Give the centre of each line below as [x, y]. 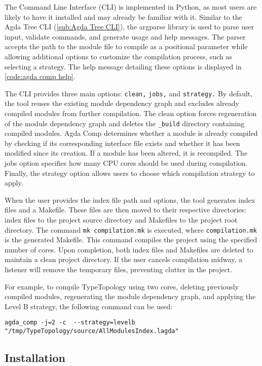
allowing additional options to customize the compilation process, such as [118, 56]
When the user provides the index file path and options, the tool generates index [130, 199]
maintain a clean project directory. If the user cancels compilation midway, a [123, 259]
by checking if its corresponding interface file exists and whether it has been [122, 143]
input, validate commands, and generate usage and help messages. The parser [125, 36]
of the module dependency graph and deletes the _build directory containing [125, 123]
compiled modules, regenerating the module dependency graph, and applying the [130, 296]
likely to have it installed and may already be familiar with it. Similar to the [123, 16]
